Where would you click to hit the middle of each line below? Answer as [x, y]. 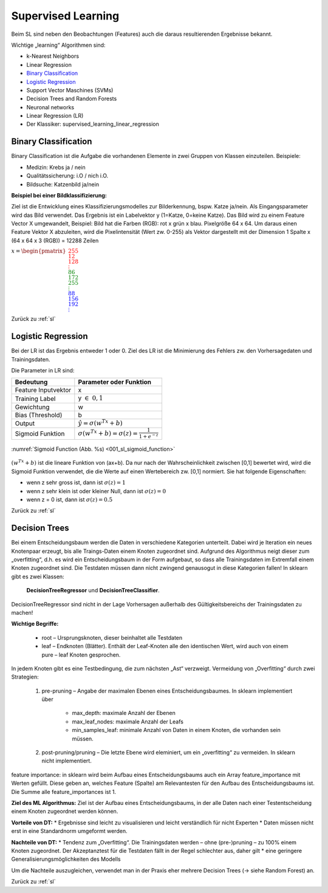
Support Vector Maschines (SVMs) [70, 90]
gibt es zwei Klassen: [38, 577]
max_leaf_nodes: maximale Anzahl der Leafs [128, 721]
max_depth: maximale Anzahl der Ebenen [124, 713]
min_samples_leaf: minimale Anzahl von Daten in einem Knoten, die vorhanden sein [176, 730]
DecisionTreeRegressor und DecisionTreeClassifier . [93, 590]
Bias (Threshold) [39, 415]
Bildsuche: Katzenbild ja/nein [63, 184]
